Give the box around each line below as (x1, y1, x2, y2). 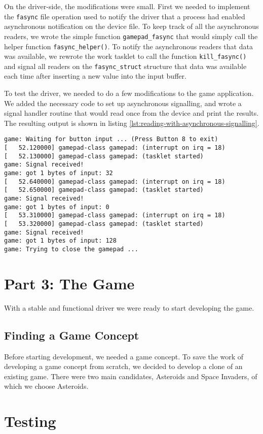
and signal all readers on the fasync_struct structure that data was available (4, 60, 247, 71)
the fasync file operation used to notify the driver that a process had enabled (4, 11, 245, 21)
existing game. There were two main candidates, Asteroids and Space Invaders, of (4, 371, 257, 381)
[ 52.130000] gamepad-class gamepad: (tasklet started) (4, 152, 204, 160)
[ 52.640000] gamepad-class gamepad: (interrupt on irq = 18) (4, 178, 226, 185)
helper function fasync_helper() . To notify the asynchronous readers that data (4, 41, 253, 51)
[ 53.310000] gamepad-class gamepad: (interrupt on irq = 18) (4, 212, 226, 219)
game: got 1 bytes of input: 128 (4, 237, 117, 245)
